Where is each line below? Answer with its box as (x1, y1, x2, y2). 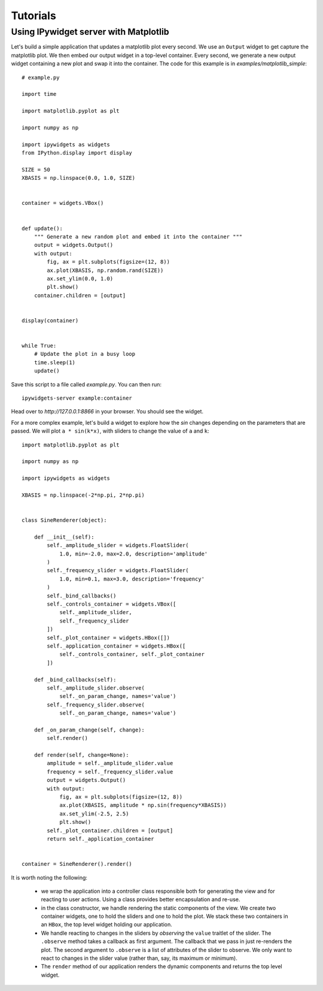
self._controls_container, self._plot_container (59, 651, 205, 658)
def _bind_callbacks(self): (33, 676, 117, 683)
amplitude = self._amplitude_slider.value (47, 760, 173, 767)
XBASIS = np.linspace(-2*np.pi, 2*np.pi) (22, 491, 145, 498)
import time (22, 90, 57, 98)
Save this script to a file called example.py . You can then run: (11, 380, 161, 388)
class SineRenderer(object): (22, 517, 107, 524)
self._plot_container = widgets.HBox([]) (47, 634, 170, 641)
